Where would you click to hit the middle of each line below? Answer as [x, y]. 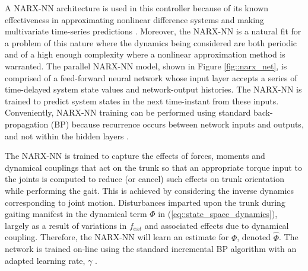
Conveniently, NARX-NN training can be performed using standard [128, 112]
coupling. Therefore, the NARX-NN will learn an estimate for [117, 237]
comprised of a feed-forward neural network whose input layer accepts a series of [151, 77]
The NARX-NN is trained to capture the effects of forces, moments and [135, 156]
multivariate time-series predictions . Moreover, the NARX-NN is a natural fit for [153, 31]
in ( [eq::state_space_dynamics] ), [218, 214]
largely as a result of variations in [66, 225]
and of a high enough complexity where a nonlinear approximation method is [145, 54]
